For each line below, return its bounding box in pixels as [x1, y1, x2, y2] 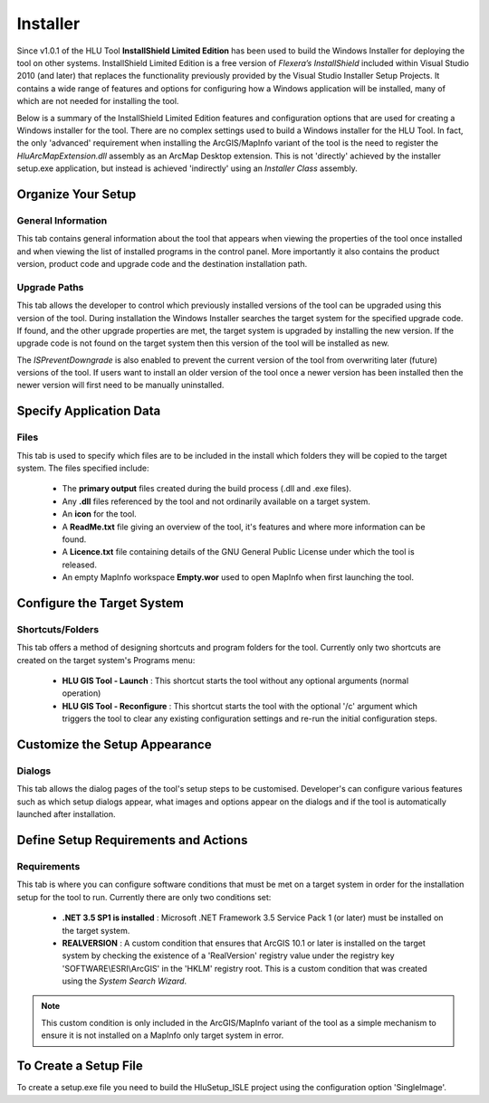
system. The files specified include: [16, 462, 149, 474]
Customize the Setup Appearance [16, 737, 212, 753]
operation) [62, 688, 101, 699]
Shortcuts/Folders [16, 623, 100, 635]
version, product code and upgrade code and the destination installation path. [16, 259, 308, 269]
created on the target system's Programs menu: [16, 654, 196, 665]
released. [62, 559, 97, 570]
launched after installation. [16, 809, 117, 820]
